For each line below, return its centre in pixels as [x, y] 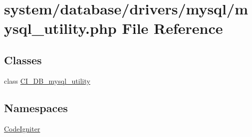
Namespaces [36, 107]
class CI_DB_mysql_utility [47, 80]
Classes [23, 60]
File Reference [172, 28]
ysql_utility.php [60, 28]
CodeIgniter [22, 128]
